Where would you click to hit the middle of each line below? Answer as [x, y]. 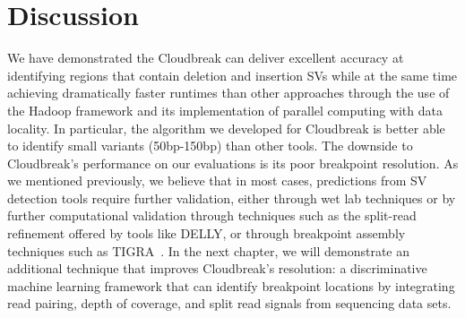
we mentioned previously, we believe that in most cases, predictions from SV [217, 180]
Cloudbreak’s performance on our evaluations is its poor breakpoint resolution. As [233, 163]
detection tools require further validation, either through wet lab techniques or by [232, 198]
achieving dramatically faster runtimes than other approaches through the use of [228, 93]
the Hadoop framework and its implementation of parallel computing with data [225, 110]
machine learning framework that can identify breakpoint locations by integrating [231, 285]
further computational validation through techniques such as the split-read [212, 215]
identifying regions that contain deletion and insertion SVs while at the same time [232, 75]
